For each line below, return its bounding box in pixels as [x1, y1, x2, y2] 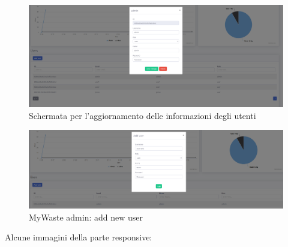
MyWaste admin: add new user [29, 210, 143, 223]
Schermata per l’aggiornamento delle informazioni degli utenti [29, 109, 256, 121]
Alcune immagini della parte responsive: [5, 231, 152, 243]
